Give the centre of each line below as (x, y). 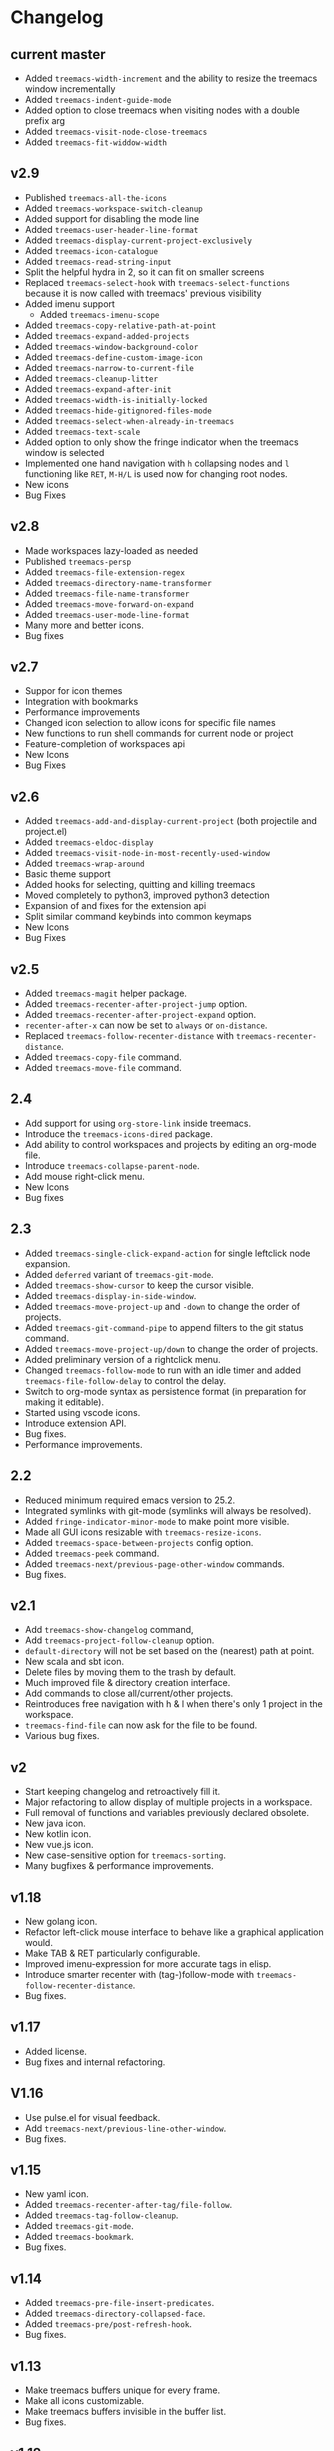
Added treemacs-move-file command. (103, 1068)
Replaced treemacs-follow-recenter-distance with (129, 1036)
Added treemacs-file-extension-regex (104, 572)
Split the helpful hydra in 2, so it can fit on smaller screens (144, 272)
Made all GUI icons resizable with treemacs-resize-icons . (143, 1532)
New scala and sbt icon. (74, 1662)
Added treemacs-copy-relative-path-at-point (120, 325)
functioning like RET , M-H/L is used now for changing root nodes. (156, 473)
